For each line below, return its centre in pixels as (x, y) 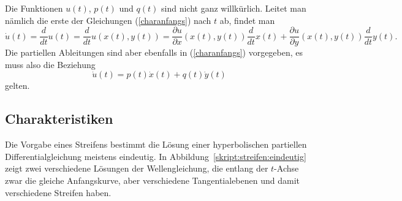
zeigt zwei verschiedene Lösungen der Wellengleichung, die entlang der (137, 168)
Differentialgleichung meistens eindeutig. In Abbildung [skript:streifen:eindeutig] (156, 156)
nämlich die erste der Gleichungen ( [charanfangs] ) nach (108, 20)
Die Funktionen (34, 8)
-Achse (286, 168)
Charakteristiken (59, 119)
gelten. (17, 85)
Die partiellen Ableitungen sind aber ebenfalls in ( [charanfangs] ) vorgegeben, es (154, 52)
